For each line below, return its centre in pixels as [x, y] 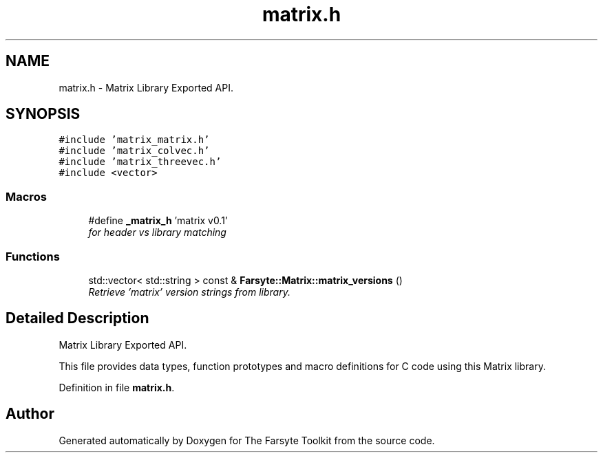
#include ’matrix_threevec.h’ [140, 162]
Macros [26, 196]
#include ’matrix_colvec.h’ [134, 151]
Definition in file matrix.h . [117, 387]
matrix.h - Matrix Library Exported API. [146, 87]
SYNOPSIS [43, 114]
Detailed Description [77, 318]
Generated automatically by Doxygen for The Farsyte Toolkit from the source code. [247, 440]
